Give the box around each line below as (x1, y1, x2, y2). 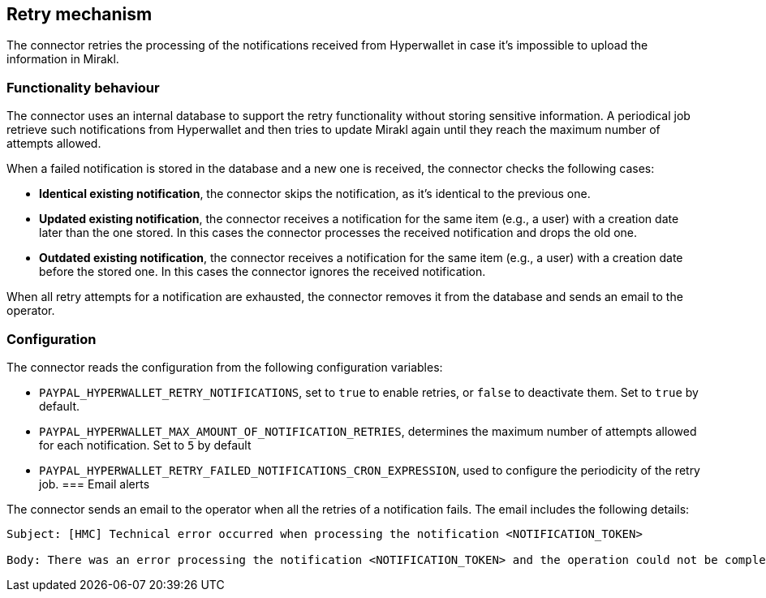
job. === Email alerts (39, 476, 150, 491)
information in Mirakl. (6, 52, 119, 67)
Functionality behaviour (6, 79, 160, 96)
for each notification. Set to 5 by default (39, 437, 252, 452)
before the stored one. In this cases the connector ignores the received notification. (39, 265, 486, 279)
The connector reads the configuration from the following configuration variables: (6, 359, 443, 374)
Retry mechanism (6, 4, 153, 24)
